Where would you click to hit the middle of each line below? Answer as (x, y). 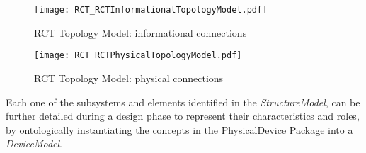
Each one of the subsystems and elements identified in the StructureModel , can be (183, 102)
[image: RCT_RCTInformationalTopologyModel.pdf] (151, 10)
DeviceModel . (34, 143)
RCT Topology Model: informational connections (141, 32)
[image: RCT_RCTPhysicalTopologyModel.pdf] (138, 56)
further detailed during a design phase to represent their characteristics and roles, (183, 116)
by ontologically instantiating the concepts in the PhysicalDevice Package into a (179, 129)
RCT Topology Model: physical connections (129, 78)
